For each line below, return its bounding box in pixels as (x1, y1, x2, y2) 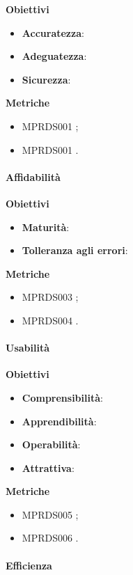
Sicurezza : (22, 72, 71, 86)
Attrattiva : (22, 460, 75, 475)
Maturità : (22, 219, 70, 234)
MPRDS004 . (22, 313, 79, 327)
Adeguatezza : (22, 49, 87, 63)
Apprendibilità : (22, 413, 97, 428)
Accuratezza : (22, 25, 84, 40)
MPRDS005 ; (22, 507, 79, 521)
